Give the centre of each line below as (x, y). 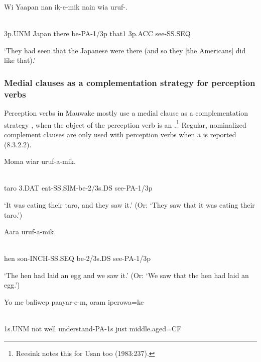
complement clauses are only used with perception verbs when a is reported (120, 134)
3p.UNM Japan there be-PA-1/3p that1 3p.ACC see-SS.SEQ (97, 33)
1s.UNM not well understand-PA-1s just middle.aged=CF (93, 329)
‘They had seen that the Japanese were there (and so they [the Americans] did (125, 50)
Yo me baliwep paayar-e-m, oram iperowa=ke (74, 302)
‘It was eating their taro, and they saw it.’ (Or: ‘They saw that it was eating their (129, 204)
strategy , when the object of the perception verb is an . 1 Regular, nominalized (125, 124)
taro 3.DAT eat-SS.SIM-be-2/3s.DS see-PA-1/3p (78, 188)
